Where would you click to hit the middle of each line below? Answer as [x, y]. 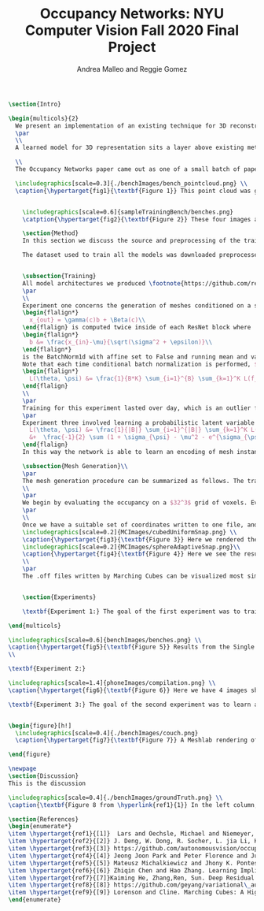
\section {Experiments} [59, 597]
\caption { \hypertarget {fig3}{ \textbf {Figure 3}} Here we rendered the [140, 539]
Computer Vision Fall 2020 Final [132, 30]
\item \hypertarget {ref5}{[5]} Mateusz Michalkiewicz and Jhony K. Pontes [133, 863]
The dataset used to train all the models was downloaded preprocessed [142, 255]
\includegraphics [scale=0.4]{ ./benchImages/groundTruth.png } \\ [115, 798]
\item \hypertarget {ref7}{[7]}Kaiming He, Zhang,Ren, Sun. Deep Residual [132, 878]
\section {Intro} [35, 104]
